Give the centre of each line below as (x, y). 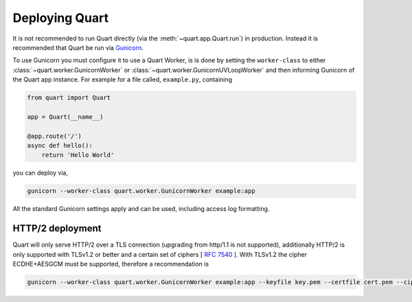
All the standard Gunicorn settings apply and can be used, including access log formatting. (141, 209)
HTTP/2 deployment (57, 228)
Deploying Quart (61, 18)
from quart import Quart (69, 98)
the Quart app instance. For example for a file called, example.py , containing (123, 79)
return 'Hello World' (78, 155)
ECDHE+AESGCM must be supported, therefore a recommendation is (111, 264)
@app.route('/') (55, 136)
